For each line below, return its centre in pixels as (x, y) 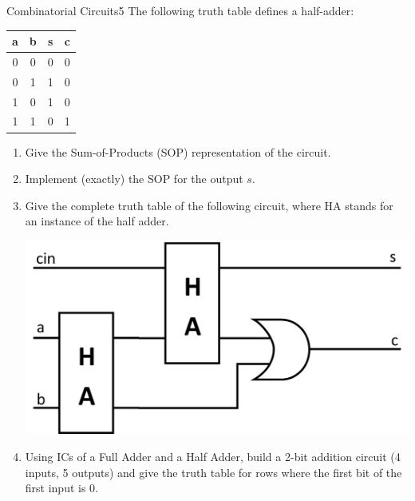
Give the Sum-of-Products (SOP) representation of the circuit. (178, 151)
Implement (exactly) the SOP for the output (134, 179)
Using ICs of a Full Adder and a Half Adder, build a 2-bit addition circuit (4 (213, 456)
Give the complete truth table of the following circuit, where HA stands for (209, 205)
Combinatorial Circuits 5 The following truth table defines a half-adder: (180, 10)
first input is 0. (62, 488)
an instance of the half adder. (97, 221)
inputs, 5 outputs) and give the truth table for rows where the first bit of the (213, 472)
